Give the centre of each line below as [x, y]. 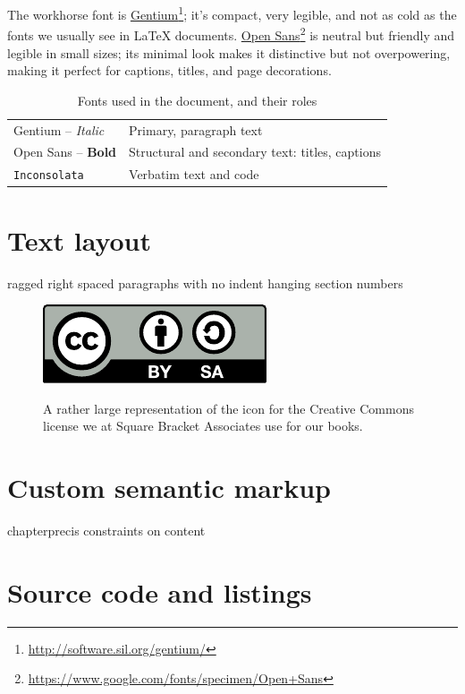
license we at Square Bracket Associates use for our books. [203, 426]
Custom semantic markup [169, 488]
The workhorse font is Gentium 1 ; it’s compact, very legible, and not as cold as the [232, 13]
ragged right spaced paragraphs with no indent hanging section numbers [205, 283]
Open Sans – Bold [65, 152]
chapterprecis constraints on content [106, 530]
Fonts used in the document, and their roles [197, 100]
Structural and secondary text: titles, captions [255, 152]
